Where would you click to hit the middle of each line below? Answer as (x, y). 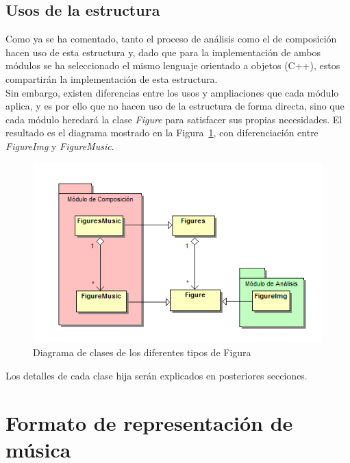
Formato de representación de (149, 422)
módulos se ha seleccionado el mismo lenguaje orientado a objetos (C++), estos (173, 65)
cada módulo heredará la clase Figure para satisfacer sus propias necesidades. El (174, 119)
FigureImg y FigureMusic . (60, 146)
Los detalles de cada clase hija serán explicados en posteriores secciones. (157, 375)
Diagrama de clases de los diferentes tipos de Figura (142, 352)
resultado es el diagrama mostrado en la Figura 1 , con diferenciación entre (162, 133)
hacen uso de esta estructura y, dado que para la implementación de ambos (163, 52)
